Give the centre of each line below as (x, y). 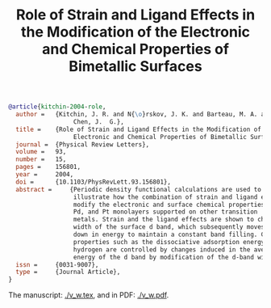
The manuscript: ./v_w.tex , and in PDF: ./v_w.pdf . (89, 295)
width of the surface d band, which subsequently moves (169, 227)
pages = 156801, (48, 167)
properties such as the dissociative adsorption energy (169, 242)
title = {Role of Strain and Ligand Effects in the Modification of (139, 129)
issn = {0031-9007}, (57, 264)
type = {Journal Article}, (68, 272)
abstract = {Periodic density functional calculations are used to (139, 189)
